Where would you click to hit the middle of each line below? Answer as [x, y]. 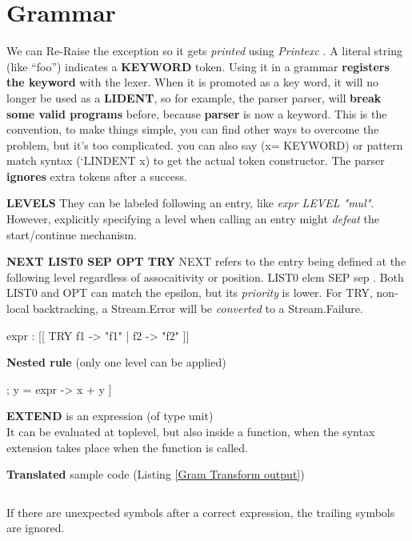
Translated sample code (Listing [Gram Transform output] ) [156, 474]
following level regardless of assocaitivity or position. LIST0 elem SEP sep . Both [205, 277]
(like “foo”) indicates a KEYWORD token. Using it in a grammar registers [198, 66]
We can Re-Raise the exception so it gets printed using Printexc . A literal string [204, 51]
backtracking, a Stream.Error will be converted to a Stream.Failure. [198, 309]
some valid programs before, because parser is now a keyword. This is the [197, 113]
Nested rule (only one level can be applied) [116, 362]
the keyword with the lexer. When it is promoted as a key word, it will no [192, 82]
